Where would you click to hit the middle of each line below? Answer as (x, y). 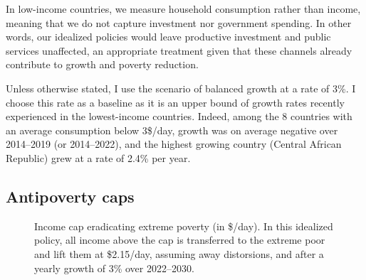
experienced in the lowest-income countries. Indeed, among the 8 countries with (179, 116)
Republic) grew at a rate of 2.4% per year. (98, 157)
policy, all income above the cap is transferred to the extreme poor (180, 240)
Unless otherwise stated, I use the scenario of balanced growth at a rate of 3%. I (181, 88)
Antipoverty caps (70, 196)
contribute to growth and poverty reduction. (102, 64)
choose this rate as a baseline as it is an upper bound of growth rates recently (175, 102)
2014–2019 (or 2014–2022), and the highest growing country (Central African (174, 144)
